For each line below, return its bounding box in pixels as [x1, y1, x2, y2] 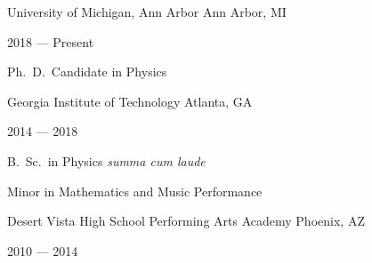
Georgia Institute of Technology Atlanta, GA [7, 92, 253, 110]
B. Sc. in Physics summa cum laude [7, 151, 206, 170]
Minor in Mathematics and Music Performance [7, 181, 263, 200]
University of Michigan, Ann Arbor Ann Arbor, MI [7, 3, 287, 20]
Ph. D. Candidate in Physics [7, 62, 167, 81]
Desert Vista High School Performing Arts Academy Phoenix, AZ [7, 211, 365, 230]
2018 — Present [7, 32, 94, 51]
